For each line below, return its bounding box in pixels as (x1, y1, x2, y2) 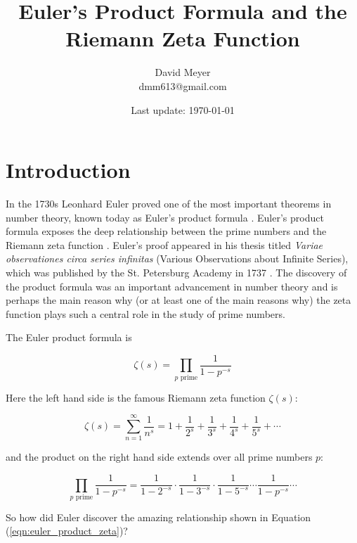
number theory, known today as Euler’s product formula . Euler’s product (6, 210, 324, 224)
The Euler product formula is (6, 330, 132, 345)
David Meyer (155, 65, 211, 79)
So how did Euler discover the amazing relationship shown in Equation (6, 509, 311, 524)
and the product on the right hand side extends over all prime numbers (6, 449, 313, 464)
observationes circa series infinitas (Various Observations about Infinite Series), (6, 251, 349, 266)
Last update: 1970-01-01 (131, 102, 235, 117)
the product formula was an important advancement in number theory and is (6, 279, 338, 293)
